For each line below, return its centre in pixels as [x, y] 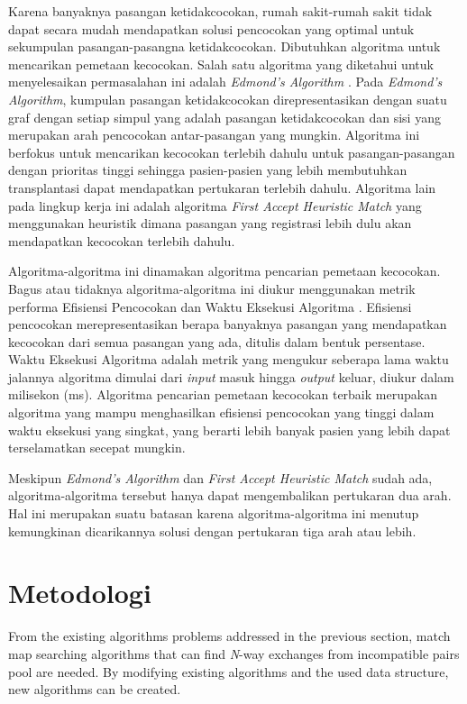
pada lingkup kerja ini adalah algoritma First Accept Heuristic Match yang [215, 205]
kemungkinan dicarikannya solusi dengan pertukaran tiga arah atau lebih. [212, 530]
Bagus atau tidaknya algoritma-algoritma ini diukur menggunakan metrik [212, 288]
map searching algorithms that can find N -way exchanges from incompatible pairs [234, 653]
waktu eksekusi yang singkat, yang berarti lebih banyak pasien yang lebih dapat [229, 430]
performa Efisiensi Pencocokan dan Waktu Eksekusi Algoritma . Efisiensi [210, 306]
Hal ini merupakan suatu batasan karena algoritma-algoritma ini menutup [214, 513]
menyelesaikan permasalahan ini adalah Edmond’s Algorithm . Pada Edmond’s [225, 82]
